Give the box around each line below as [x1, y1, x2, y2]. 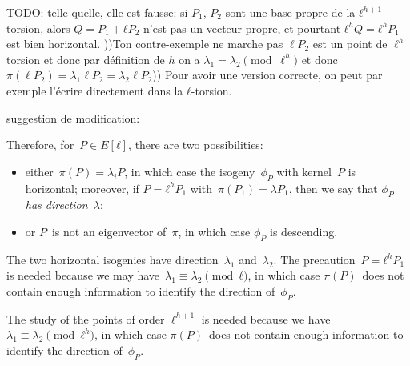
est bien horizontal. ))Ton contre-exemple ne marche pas [6, 35, 283, 52]
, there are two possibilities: [128, 136, 263, 153]
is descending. [270, 223, 338, 239]
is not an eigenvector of [51, 223, 167, 239]
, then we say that [288, 179, 378, 196]
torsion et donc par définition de [6, 50, 165, 67]
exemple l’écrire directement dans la [6, 82, 183, 99]
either [25, 163, 54, 179]
